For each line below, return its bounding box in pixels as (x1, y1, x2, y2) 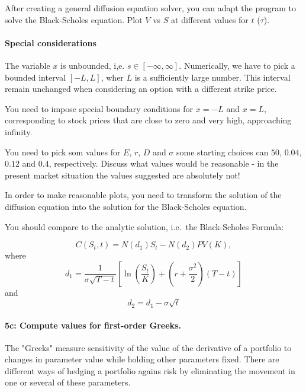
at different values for (171, 13, 249, 26)
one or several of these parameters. (5, 376, 131, 388)
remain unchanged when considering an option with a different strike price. (5, 82, 277, 95)
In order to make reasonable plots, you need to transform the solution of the (5, 189, 282, 201)
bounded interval (5, 71, 66, 83)
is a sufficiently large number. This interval (134, 71, 291, 83)
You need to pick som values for (5, 145, 121, 158)
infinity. (5, 125, 33, 138)
